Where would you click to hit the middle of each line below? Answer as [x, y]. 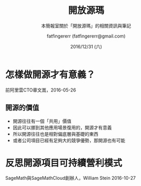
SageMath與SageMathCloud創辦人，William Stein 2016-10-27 [70, 178]
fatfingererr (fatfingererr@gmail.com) [86, 36]
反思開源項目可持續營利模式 [64, 163]
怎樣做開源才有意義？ [51, 75]
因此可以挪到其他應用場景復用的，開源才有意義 [62, 127]
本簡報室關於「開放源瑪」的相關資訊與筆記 [86, 26]
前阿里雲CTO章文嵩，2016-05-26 [41, 90]
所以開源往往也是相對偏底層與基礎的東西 [55, 134]
